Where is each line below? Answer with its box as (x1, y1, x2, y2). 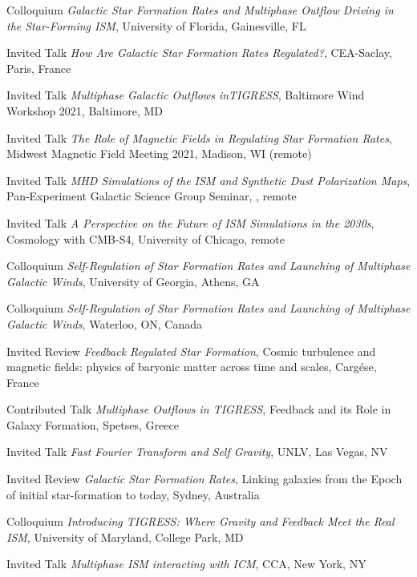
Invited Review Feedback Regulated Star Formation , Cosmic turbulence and (6, 342, 376, 359)
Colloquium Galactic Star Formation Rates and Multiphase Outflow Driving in (6, 2, 394, 18)
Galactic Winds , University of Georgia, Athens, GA (6, 272, 260, 289)
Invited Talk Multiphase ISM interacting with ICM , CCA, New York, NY (6, 555, 366, 572)
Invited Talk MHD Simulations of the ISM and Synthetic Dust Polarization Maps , (6, 171, 411, 188)
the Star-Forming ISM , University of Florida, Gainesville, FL (6, 17, 306, 34)
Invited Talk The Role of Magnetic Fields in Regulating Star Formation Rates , (6, 129, 392, 146)
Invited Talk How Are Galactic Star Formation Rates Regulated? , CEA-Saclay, (6, 44, 392, 61)
